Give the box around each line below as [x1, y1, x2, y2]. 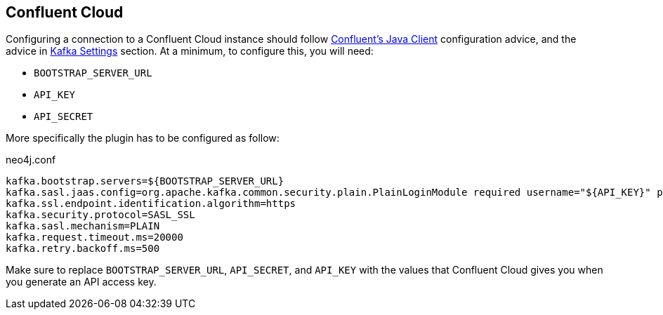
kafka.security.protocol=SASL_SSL [6, 209, 195, 221]
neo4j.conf [6, 154, 56, 166]
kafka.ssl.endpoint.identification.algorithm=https [6, 198, 296, 210]
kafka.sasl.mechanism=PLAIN [6, 220, 160, 232]
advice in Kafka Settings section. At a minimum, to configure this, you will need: [6, 45, 374, 58]
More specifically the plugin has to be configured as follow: [6, 132, 280, 145]
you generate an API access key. [6, 276, 157, 288]
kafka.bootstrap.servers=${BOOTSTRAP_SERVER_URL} [6, 175, 284, 187]
